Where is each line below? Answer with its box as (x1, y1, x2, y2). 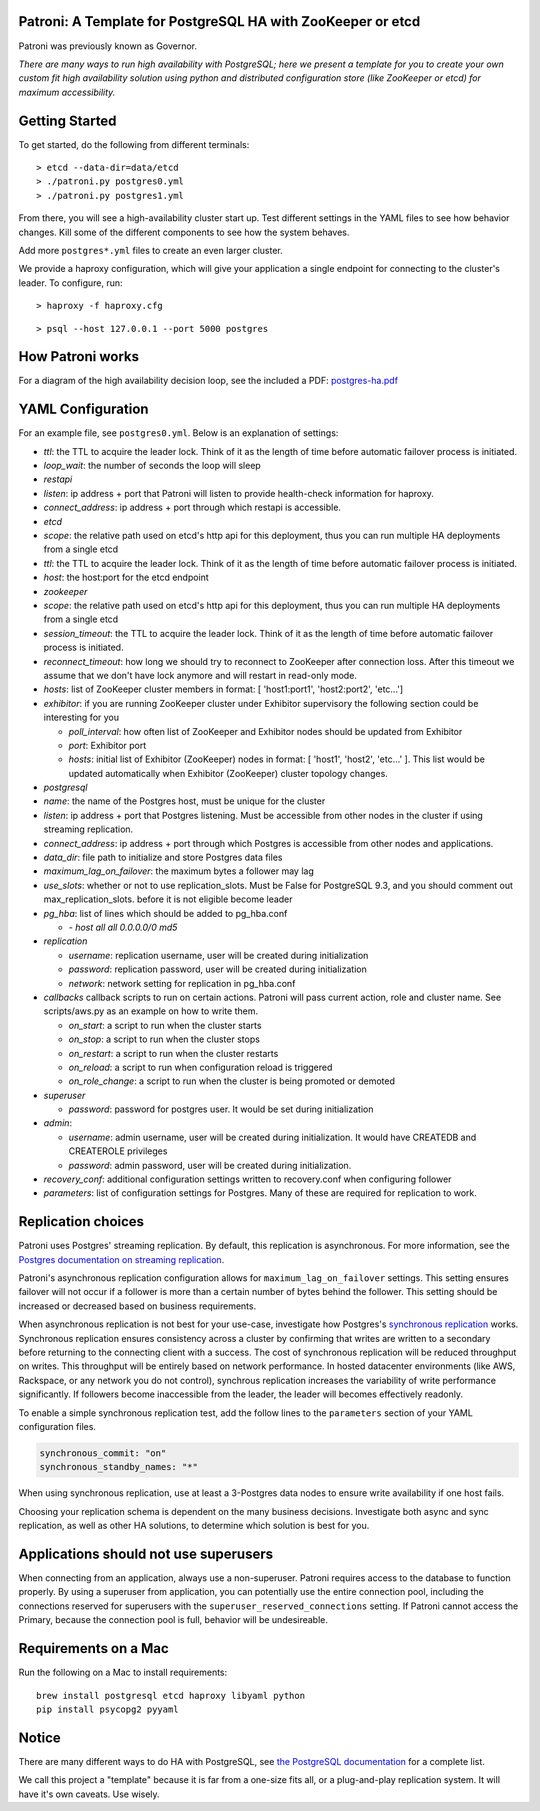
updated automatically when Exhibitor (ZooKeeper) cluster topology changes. (68, 767, 389, 779)
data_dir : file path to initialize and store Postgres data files (43, 851, 283, 864)
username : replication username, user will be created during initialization (68, 949, 369, 961)
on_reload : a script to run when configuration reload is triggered (68, 1061, 333, 1073)
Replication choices (18, 1213, 145, 1230)
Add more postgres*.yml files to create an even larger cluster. (18, 244, 284, 256)
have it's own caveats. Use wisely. (18, 1788, 160, 1800)
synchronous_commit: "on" (39, 1447, 167, 1459)
